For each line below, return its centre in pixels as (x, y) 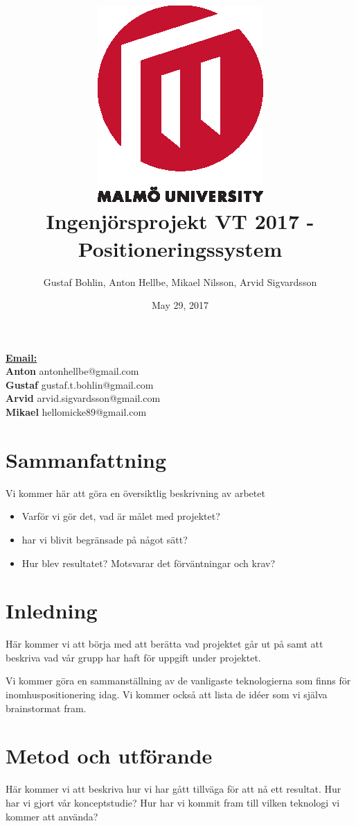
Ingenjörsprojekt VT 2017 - (180, 221)
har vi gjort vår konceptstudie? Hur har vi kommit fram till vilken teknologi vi (173, 802)
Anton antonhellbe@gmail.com (72, 371)
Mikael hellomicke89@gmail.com (76, 412)
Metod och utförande (109, 756)
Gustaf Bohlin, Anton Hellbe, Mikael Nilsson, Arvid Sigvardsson (180, 281)
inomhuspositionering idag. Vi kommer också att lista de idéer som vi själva (167, 694)
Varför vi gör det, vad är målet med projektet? (121, 516)
